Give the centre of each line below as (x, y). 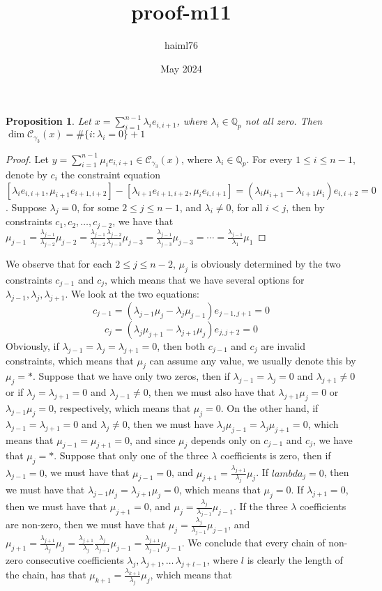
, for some (98, 207)
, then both (181, 345)
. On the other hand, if (269, 408)
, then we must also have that (212, 392)
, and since (153, 439)
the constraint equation (110, 174)
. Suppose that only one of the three (131, 455)
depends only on (226, 439)
